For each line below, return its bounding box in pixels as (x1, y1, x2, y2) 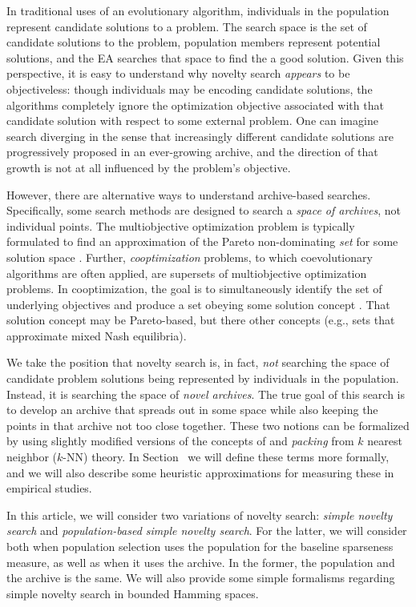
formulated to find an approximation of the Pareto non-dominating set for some (6, 233, 398, 250)
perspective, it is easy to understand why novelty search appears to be (6, 65, 350, 82)
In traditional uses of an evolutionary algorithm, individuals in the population (6, 2, 390, 18)
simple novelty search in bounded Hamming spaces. (6, 585, 259, 601)
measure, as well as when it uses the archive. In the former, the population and (6, 553, 395, 570)
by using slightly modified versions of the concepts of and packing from (6, 432, 354, 449)
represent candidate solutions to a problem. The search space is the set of (6, 18, 367, 34)
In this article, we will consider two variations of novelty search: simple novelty (6, 506, 393, 523)
